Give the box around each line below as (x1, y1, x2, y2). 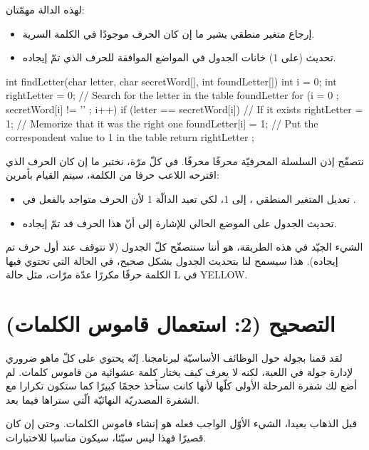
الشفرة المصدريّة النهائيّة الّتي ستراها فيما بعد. (6, 392, 199, 407)
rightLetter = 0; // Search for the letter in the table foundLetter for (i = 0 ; (6, 88, 339, 103)
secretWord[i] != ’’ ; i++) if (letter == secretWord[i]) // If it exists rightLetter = (6, 101, 363, 116)
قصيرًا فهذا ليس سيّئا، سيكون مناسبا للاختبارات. (6, 430, 207, 444)
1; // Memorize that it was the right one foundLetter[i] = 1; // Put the (6, 115, 318, 130)
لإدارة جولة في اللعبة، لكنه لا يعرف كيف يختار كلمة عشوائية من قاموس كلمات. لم (6, 364, 353, 379)
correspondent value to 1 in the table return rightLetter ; (6, 130, 254, 145)
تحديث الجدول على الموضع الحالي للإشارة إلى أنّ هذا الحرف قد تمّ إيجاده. (22, 215, 337, 230)
